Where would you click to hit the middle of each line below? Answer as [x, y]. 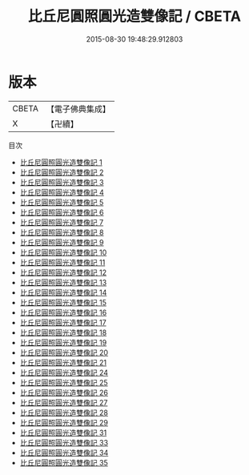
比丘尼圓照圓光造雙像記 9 [62, 242]
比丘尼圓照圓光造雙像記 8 [62, 232]
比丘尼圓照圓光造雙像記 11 [62, 262]
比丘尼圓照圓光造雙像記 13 [63, 282]
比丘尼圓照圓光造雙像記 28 [64, 413]
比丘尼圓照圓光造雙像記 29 [64, 422]
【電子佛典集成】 [78, 109]
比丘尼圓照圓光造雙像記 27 [64, 402]
